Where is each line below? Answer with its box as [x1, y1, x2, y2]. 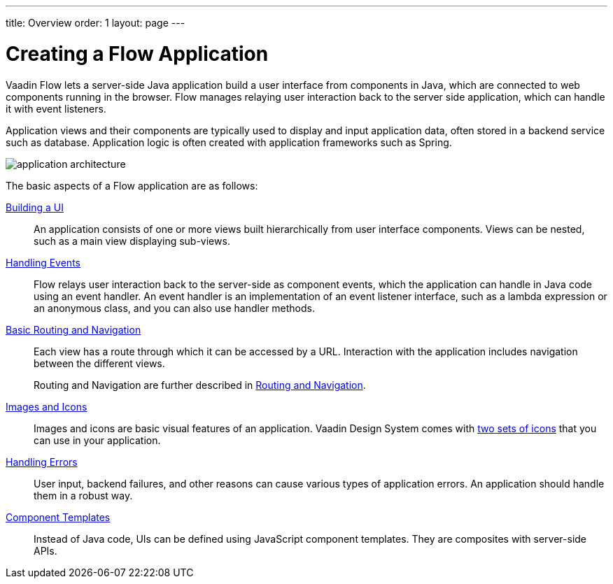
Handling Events [6, 256, 80, 269]
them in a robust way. [34, 489, 133, 501]
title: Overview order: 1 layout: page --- [6, 17, 185, 29]
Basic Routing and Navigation [6, 323, 141, 336]
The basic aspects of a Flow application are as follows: [6, 179, 258, 192]
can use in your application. [34, 434, 161, 446]
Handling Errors [6, 455, 78, 468]
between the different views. [34, 357, 165, 369]
